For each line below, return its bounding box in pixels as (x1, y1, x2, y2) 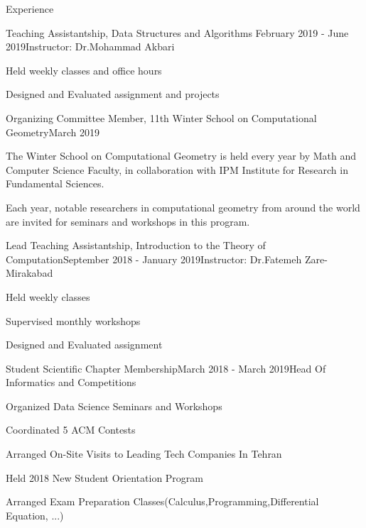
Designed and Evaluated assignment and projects (6, 87, 220, 101)
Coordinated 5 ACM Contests (6, 422, 136, 437)
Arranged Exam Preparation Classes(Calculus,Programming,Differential (6, 494, 319, 509)
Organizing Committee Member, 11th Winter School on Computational (6, 110, 317, 125)
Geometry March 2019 (6, 124, 100, 139)
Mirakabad (6, 265, 53, 280)
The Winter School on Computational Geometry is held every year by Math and (6, 148, 357, 163)
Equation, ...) (6, 507, 64, 522)
